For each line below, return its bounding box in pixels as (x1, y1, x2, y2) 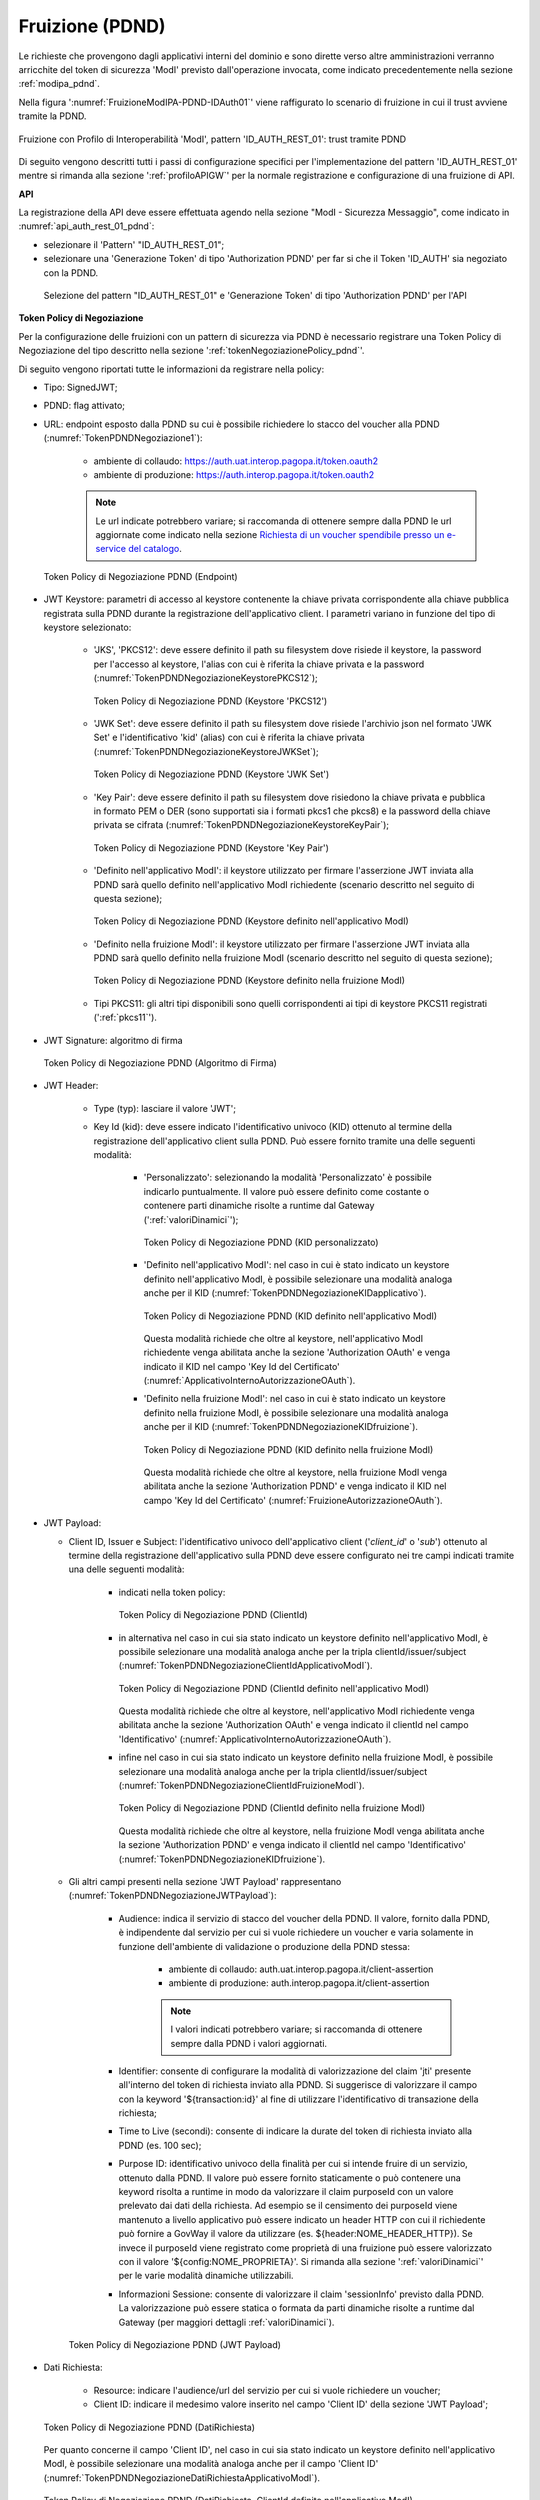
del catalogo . (128, 543, 182, 555)
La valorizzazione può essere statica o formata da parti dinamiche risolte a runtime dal (118, 2302, 475, 2314)
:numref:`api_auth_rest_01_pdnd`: (18, 220, 155, 232)
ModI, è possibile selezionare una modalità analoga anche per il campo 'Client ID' (43, 2458, 379, 2470)
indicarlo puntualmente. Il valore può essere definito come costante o (143, 1185, 430, 1197)
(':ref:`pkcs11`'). (93, 1011, 157, 1024)
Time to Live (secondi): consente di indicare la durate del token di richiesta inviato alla (118, 2125, 473, 2137)
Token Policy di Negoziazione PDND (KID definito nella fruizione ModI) (143, 1443, 434, 1455)
